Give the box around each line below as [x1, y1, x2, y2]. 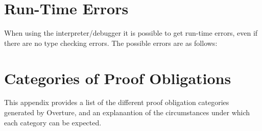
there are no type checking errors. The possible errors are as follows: [4, 37, 218, 48]
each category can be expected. [4, 117, 102, 127]
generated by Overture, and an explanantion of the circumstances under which [4, 107, 250, 118]
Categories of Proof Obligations [4, 67, 231, 88]
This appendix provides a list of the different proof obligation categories [4, 97, 229, 108]
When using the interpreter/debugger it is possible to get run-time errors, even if [4, 28, 258, 38]
